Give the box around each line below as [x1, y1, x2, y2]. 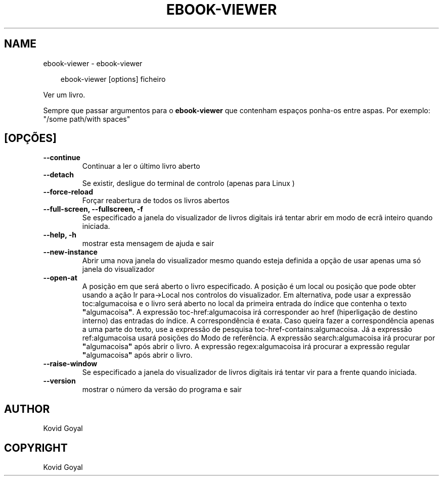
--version [43, 376, 76, 386]
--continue [43, 153, 80, 162]
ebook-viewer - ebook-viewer [43, 59, 143, 68]
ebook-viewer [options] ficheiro [60, 74, 166, 83]
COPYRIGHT [4, 441, 68, 454]
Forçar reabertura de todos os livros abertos [82, 196, 230, 205]
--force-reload [43, 187, 93, 197]
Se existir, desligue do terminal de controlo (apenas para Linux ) [82, 179, 295, 188]
